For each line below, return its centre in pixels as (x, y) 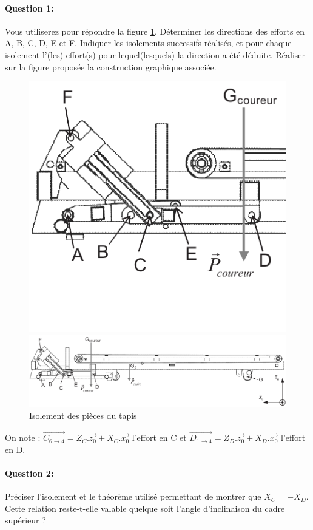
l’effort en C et (159, 437)
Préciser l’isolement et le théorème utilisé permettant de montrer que (133, 496)
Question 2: (29, 473)
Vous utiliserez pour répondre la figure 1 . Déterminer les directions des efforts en (155, 31)
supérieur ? (25, 520)
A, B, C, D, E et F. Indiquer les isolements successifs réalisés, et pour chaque (148, 43)
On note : (23, 437)
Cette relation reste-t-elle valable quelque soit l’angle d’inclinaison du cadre (145, 508)
